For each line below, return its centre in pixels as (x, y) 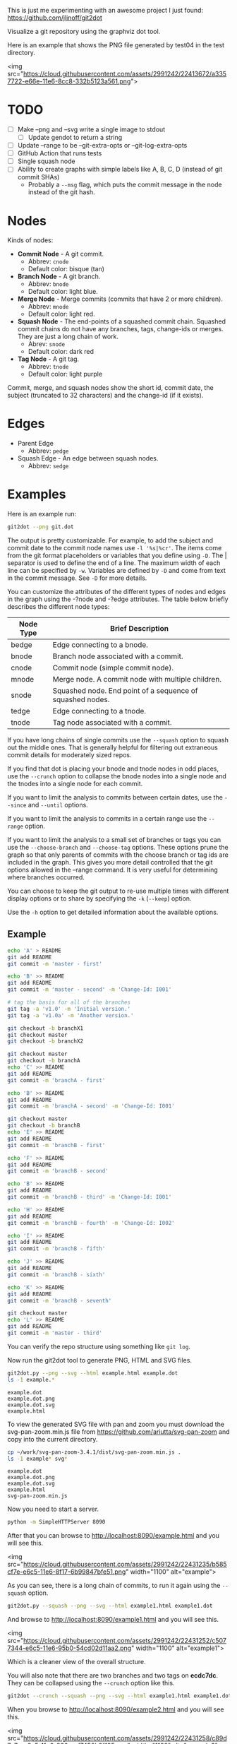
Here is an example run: (42, 514)
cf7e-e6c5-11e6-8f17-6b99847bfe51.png (67, 1572)
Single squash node (46, 161)
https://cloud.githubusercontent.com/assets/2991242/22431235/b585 (125, 1565)
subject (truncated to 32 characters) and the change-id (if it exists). (105, 396)
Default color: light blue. (63, 292)
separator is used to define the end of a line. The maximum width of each (114, 563)
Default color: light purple (65, 374)
